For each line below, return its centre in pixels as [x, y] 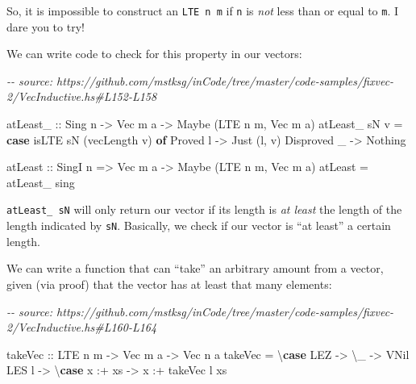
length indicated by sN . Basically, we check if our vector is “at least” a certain [199, 225]
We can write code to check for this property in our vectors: [154, 54]
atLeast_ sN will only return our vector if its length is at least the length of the [204, 209]
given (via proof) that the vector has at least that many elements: [169, 284]
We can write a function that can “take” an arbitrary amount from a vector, [195, 268]
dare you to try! [46, 26]
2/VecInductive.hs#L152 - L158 [82, 96]
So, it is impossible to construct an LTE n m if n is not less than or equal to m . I [203, 10]
